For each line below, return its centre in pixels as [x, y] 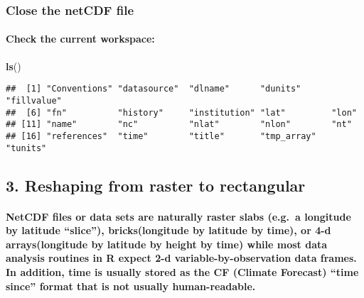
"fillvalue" [34, 100]
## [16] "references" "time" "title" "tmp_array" [161, 136]
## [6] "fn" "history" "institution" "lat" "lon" [181, 112]
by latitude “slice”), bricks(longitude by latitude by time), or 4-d [168, 230]
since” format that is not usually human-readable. [131, 286]
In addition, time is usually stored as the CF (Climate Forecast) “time [182, 271]
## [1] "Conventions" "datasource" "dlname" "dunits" [154, 89]
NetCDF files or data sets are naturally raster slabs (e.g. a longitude [178, 216]
